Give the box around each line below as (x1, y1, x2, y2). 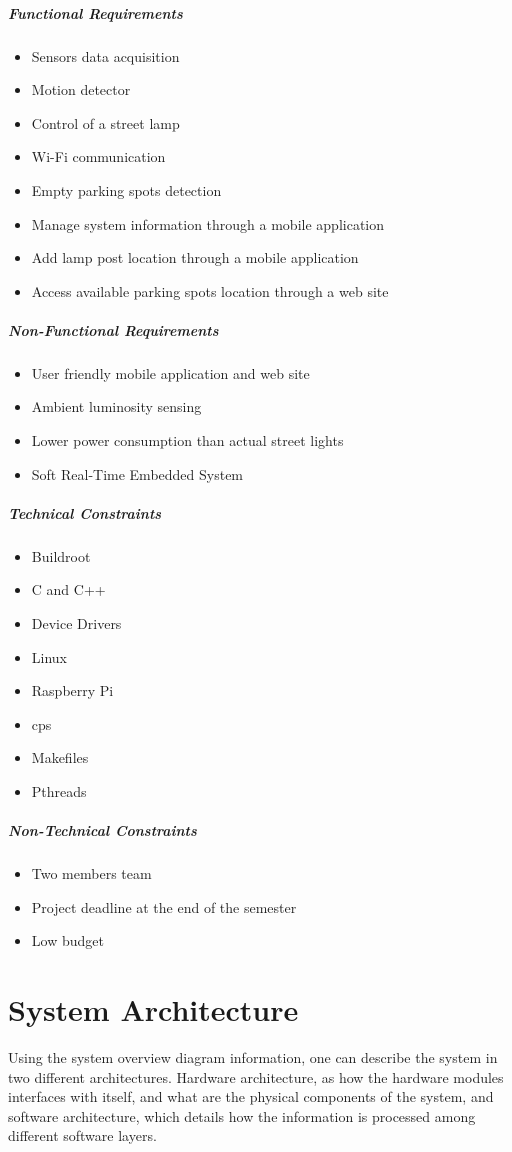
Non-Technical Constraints (8, 820, 197, 841)
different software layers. (8, 1125, 157, 1146)
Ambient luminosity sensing (31, 396, 202, 417)
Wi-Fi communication (31, 146, 166, 167)
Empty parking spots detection (31, 179, 222, 200)
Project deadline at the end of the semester (31, 896, 297, 917)
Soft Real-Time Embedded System (31, 463, 244, 484)
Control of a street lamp (31, 112, 180, 133)
